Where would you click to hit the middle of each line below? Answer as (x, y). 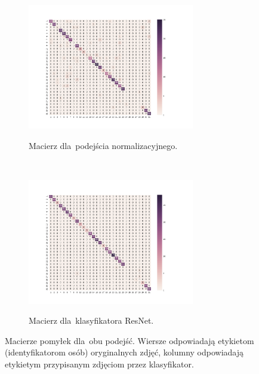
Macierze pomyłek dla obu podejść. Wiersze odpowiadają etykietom (129, 340)
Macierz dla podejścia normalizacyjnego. (103, 145)
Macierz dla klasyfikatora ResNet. (91, 320)
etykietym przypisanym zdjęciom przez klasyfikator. (99, 364)
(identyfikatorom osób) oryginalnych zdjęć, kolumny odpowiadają (124, 352)
